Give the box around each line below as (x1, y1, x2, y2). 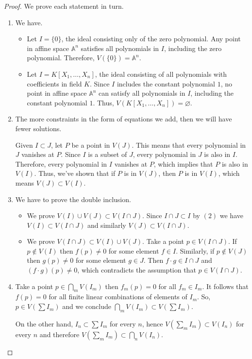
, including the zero (164, 43, 222, 53)
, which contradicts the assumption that (77, 265, 196, 275)
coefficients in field (27, 78, 82, 88)
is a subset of (88, 149, 127, 159)
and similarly (87, 220, 126, 230)
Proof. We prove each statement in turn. (4, 1, 124, 11)
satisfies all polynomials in (81, 43, 159, 53)
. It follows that (202, 281, 249, 291)
